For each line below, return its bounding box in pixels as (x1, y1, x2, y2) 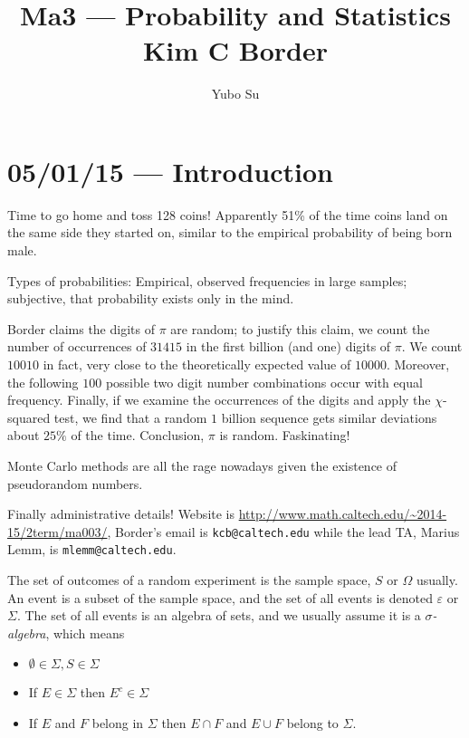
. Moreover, (386, 355, 450, 373)
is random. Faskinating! (219, 426, 350, 445)
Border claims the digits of (7, 319, 155, 338)
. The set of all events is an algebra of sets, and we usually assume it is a (16, 606, 421, 625)
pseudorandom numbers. (7, 474, 143, 493)
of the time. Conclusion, (71, 426, 205, 445)
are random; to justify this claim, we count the (170, 319, 430, 338)
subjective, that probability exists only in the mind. (7, 289, 294, 308)
